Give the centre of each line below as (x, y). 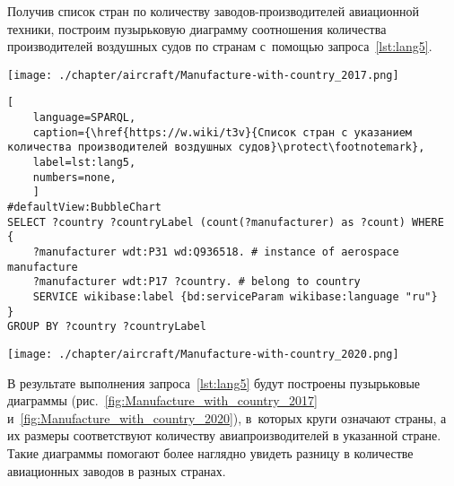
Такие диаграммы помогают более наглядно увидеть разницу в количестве (210, 452)
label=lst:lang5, (84, 163)
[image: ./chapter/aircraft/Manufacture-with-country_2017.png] (203, 75)
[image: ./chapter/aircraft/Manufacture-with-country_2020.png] (203, 354)
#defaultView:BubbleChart (84, 208)
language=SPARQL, (84, 118)
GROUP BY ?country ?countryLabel (107, 327)
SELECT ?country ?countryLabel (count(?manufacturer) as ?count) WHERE (226, 222)
